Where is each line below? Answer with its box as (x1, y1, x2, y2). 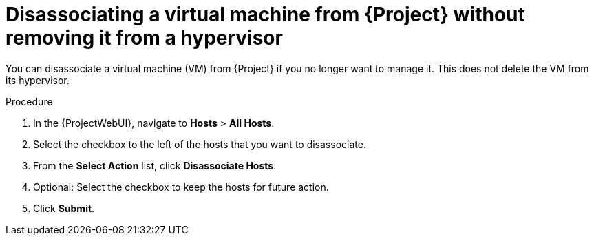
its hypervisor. (6, 74, 70, 86)
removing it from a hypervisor (6, 26, 283, 50)
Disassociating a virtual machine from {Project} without (6, 3, 525, 26)
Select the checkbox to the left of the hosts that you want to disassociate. (33, 138, 366, 150)
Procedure (6, 95, 53, 107)
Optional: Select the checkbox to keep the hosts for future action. (33, 180, 329, 193)
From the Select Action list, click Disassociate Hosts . (33, 159, 277, 171)
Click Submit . (33, 202, 95, 214)
